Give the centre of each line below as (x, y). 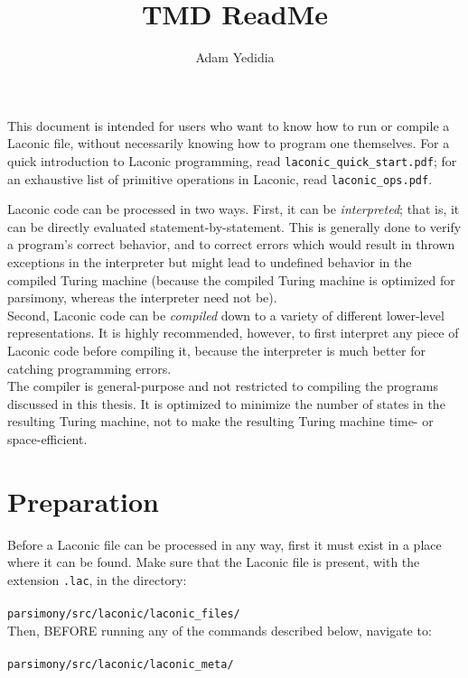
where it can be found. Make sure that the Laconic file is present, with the (214, 562)
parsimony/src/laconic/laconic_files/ (124, 614)
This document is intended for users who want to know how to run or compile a (229, 125)
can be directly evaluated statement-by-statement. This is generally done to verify (234, 226)
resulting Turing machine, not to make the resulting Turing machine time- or (220, 421)
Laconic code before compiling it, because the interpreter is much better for (216, 350)
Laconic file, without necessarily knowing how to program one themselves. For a (229, 143)
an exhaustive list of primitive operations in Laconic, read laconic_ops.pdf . (220, 178)
